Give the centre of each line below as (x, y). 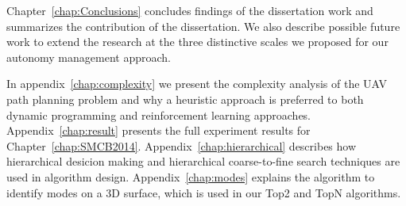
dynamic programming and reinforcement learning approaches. (159, 114)
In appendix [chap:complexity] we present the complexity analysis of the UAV (197, 84)
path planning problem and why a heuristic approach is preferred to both (185, 99)
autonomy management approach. (89, 57)
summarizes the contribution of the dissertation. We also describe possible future (203, 26)
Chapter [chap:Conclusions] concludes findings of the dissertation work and (190, 10)
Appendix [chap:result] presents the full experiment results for (159, 130)
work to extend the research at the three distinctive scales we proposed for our (197, 42)
